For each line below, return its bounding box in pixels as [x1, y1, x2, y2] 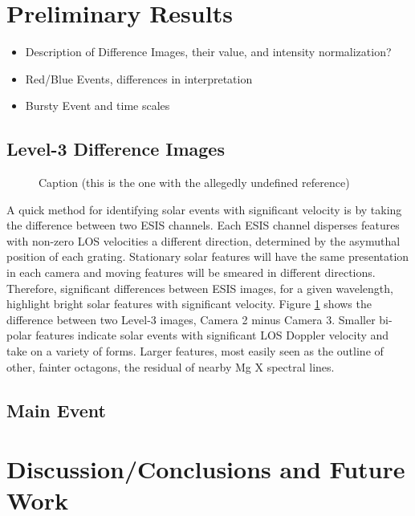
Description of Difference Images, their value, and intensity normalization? [25, 43, 392, 60]
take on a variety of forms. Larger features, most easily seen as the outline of [6, 343, 384, 360]
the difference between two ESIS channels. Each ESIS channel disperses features [6, 217, 400, 234]
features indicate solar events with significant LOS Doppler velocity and [35, 327, 389, 343]
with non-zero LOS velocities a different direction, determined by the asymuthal [6, 232, 401, 249]
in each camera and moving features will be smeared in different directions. [6, 264, 376, 281]
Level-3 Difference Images [6, 136, 225, 161]
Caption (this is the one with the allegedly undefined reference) [39, 174, 350, 191]
